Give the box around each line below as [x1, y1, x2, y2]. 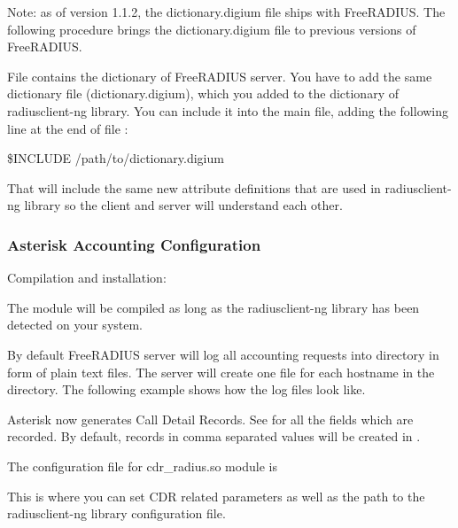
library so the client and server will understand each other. [24, 196, 343, 214]
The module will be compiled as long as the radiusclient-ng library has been [7, 298, 420, 316]
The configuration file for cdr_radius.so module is [7, 456, 277, 475]
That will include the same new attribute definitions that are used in [7, 178, 381, 197]
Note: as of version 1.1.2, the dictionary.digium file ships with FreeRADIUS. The [7, 3, 446, 20]
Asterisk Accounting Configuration [7, 233, 261, 255]
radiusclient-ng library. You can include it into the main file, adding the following [7, 101, 449, 120]
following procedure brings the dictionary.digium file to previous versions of [7, 19, 416, 38]
